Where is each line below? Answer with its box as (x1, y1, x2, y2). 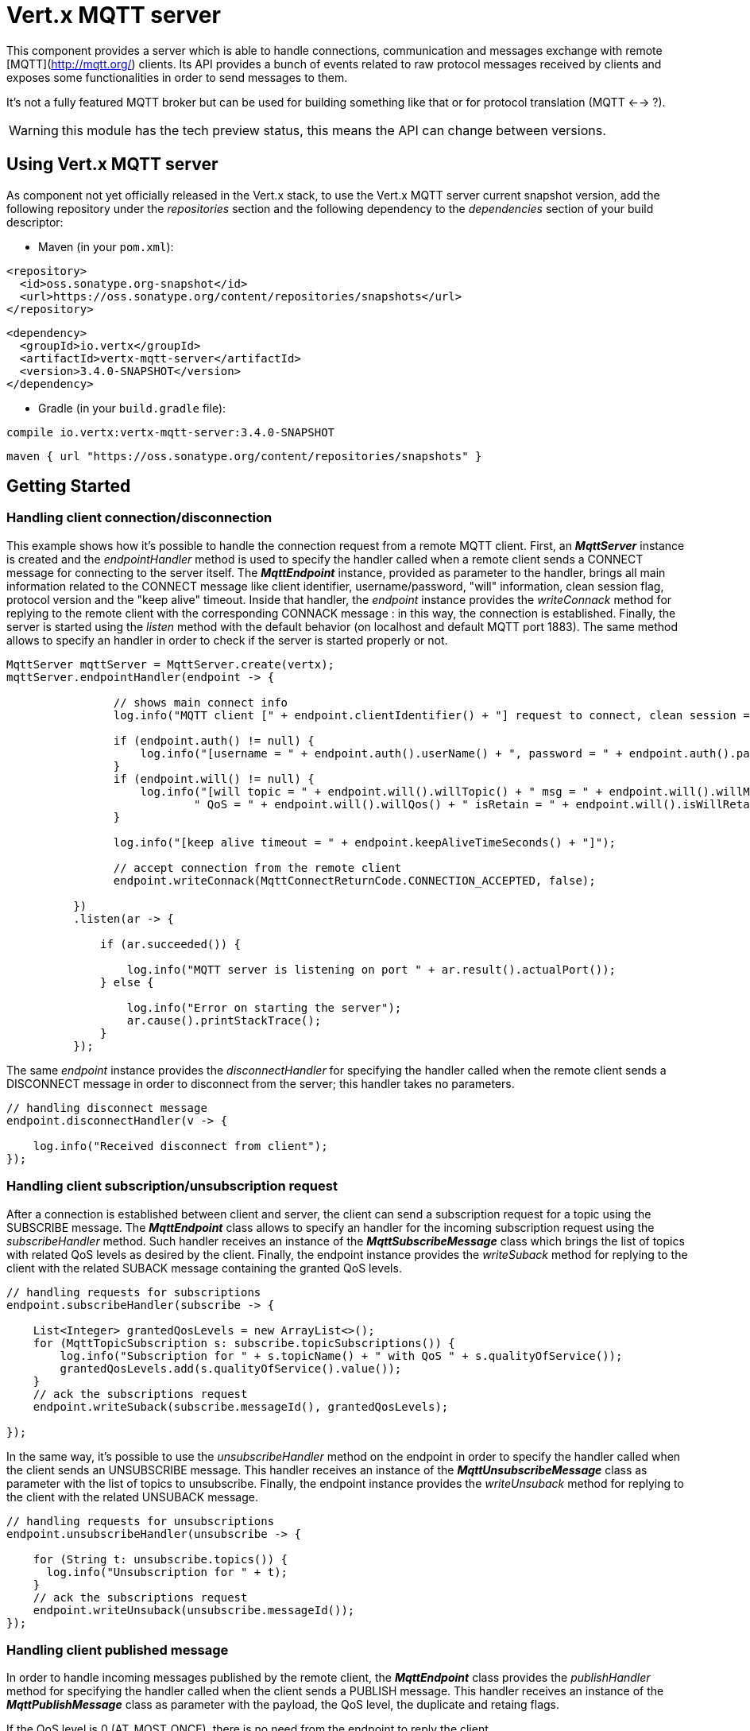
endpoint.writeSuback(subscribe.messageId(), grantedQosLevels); (33, 1400, 449, 1413)
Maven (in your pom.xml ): (38, 239, 174, 254)
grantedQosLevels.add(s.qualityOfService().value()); (60, 1361, 402, 1375)
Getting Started (6, 476, 131, 497)
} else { (100, 975, 154, 989)
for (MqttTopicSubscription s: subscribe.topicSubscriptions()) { (33, 1336, 455, 1350)
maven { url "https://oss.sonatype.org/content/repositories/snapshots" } (6, 449, 482, 463)
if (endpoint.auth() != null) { (113, 734, 315, 747)
